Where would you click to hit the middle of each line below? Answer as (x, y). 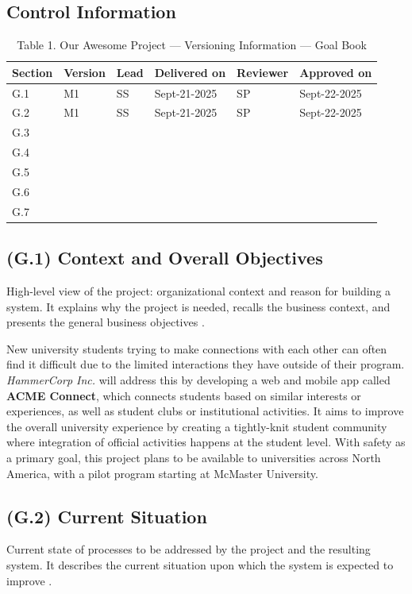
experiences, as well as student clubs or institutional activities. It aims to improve (205, 411)
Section (33, 72)
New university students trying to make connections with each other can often (197, 348)
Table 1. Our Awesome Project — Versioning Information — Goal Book (192, 45)
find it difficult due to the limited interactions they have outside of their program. (206, 364)
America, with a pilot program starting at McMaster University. (162, 473)
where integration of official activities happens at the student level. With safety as (206, 442)
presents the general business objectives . (106, 322)
